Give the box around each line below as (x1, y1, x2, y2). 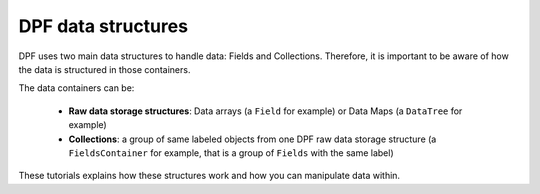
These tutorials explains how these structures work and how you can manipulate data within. (18, 170, 400, 182)
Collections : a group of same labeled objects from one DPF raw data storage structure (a (68, 133, 437, 145)
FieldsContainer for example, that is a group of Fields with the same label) (68, 146, 394, 159)
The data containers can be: (18, 82, 135, 94)
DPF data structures (18, 15, 189, 37)
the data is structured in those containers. (18, 63, 191, 75)
